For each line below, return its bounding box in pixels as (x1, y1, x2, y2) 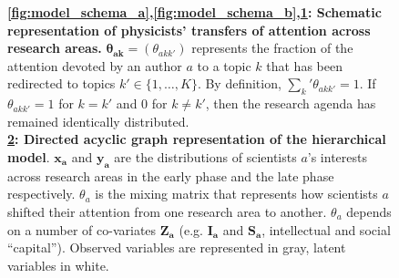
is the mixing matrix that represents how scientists (95, 184, 378, 203)
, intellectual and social (261, 220, 391, 239)
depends (346, 201, 392, 221)
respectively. (7, 184, 76, 203)
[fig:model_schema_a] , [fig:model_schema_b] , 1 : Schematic (7, 3, 382, 21)
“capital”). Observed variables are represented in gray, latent (7, 238, 346, 257)
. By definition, (197, 74, 281, 93)
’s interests (307, 147, 367, 166)
